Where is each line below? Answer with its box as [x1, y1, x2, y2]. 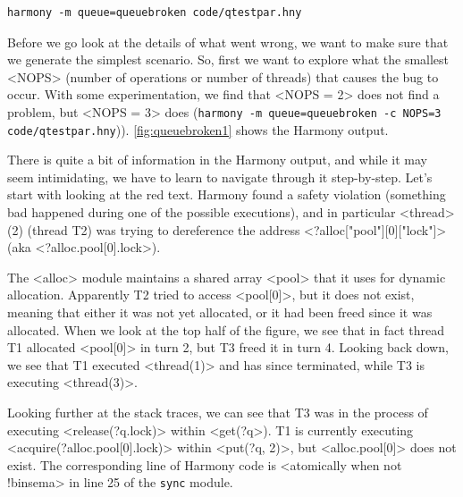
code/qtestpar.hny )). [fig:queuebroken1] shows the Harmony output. [7, 120, 389, 139]
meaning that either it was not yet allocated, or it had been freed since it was [7, 303, 433, 322]
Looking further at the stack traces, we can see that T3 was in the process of [7, 403, 428, 421]
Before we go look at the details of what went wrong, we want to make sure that [7, 32, 449, 51]
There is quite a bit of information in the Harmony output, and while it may [7, 150, 428, 169]
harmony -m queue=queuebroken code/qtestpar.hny [7, 6, 302, 19]
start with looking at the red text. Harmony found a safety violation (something [7, 185, 446, 204]
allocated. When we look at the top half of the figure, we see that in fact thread [7, 320, 444, 339]
